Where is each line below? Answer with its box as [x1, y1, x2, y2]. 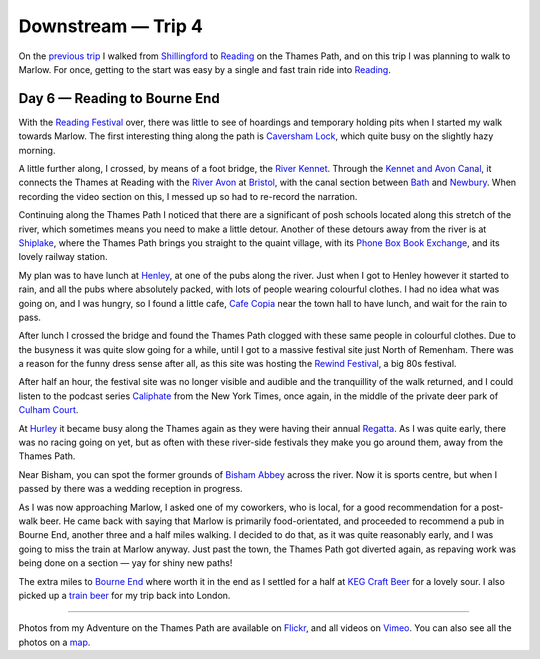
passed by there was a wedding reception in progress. [18, 483, 244, 495]
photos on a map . [18, 636, 91, 648]
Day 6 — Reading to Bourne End [18, 90, 220, 107]
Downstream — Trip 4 [18, 15, 204, 37]
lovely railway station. [18, 251, 108, 263]
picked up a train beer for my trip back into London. [18, 589, 231, 601]
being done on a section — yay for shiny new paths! [18, 557, 233, 569]
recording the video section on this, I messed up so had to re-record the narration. [18, 190, 358, 202]
